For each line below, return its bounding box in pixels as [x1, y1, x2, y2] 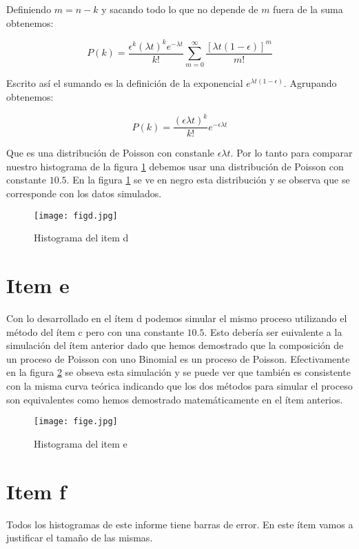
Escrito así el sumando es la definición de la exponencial [6, 76, 243, 90]
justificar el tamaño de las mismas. [6, 530, 153, 545]
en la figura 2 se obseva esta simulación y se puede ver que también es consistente [6, 365, 351, 379]
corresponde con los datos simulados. [6, 186, 162, 201]
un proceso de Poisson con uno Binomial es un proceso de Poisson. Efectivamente [6, 351, 350, 366]
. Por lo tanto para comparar [230, 146, 353, 160]
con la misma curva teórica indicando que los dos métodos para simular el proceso [6, 378, 353, 392]
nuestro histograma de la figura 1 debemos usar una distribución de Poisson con [6, 159, 344, 173]
